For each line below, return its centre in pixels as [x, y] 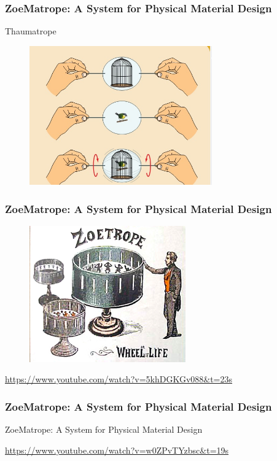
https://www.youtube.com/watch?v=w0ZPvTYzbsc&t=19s [117, 450]
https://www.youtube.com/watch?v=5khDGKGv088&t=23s [119, 379]
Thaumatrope [31, 31]
